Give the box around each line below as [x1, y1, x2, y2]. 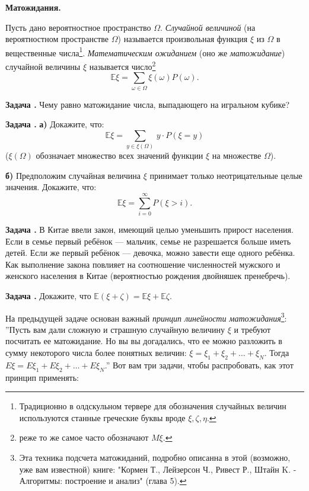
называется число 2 [89, 59, 156, 72]
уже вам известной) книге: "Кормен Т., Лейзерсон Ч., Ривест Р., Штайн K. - [19, 463, 297, 475]
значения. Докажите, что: [5, 181, 97, 193]
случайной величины [5, 60, 81, 72]
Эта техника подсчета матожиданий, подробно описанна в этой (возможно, [19, 451, 291, 463]
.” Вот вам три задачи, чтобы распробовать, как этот [104, 358, 294, 371]
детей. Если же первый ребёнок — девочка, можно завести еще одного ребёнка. [5, 246, 295, 259]
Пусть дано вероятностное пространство [5, 21, 151, 33]
